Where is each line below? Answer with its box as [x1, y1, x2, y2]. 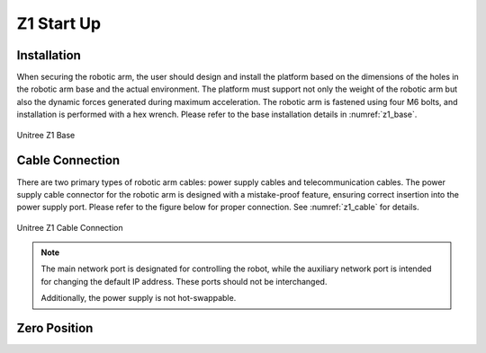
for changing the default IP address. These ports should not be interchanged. [40, 276, 328, 287]
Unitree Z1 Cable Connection [16, 222, 123, 233]
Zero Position [16, 321, 94, 336]
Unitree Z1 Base [16, 129, 76, 140]
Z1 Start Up [16, 13, 102, 33]
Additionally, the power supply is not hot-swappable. [40, 293, 237, 304]
